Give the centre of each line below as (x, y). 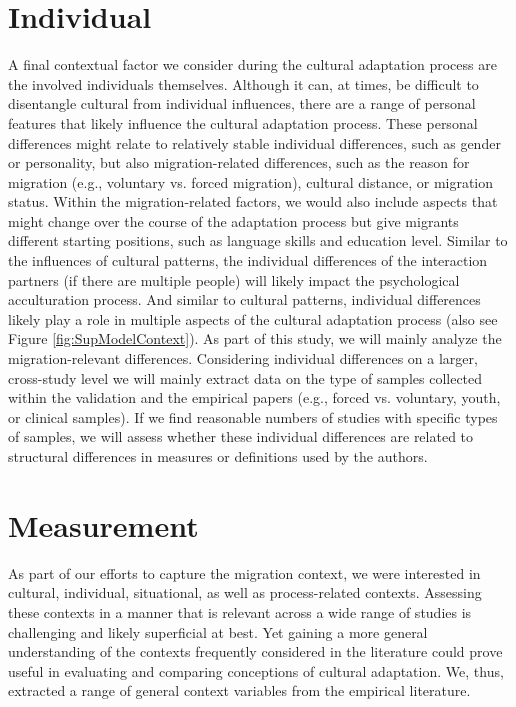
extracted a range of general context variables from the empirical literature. (239, 690)
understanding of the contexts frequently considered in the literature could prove (255, 651)
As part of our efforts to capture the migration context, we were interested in (244, 572)
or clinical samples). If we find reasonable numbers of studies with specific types (253, 416)
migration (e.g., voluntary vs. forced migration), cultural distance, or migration (251, 181)
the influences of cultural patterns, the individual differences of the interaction (248, 260)
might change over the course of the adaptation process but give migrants (233, 220)
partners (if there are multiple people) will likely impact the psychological (234, 279)
